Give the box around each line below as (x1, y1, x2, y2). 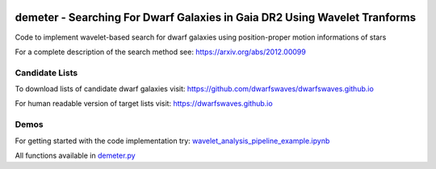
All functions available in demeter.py (15, 150, 136, 160)
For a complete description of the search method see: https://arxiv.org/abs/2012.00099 (15, 47, 306, 57)
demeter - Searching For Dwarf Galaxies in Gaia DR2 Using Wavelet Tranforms (15, 11, 417, 24)
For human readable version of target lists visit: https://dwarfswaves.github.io (15, 99, 274, 108)
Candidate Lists (15, 67, 78, 78)
